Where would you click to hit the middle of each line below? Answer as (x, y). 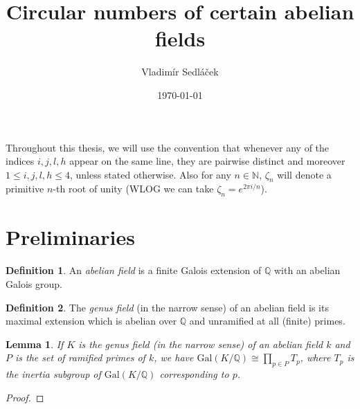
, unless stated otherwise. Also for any (150, 174)
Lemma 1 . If (35, 344)
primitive (25, 189)
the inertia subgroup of (53, 374)
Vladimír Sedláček (180, 72)
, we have (174, 357)
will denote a (304, 174)
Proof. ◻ (25, 397)
